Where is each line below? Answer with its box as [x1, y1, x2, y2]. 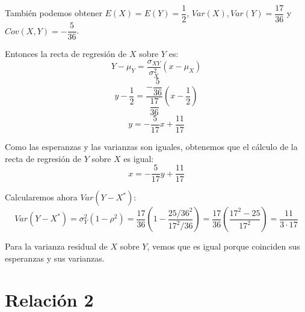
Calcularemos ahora [5, 191, 78, 203]
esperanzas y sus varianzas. [5, 251, 105, 264]
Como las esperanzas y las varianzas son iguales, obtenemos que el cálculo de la [5, 140, 298, 152]
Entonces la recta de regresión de [5, 47, 127, 60]
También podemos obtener [5, 7, 102, 19]
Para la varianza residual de [5, 240, 108, 253]
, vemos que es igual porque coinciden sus [147, 240, 300, 253]
